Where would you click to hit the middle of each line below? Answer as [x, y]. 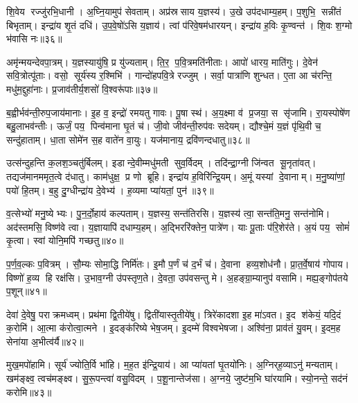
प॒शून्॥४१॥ [27, 291]
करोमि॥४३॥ [29, 392]
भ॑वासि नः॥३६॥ [34, 38]
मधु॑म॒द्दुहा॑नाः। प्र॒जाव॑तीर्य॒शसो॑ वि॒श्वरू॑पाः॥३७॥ [82, 88]
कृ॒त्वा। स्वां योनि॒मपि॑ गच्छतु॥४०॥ [65, 240]
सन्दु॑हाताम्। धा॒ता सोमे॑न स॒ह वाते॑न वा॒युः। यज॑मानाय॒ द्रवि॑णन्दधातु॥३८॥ [128, 139]
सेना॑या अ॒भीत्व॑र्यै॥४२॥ [45, 341]
